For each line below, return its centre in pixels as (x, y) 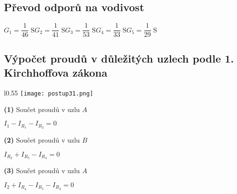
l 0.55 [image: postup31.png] (49, 92)
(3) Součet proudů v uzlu (42, 170)
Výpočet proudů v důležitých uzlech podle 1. (119, 58)
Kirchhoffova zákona (56, 73)
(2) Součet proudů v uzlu (42, 139)
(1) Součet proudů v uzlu (42, 109)
